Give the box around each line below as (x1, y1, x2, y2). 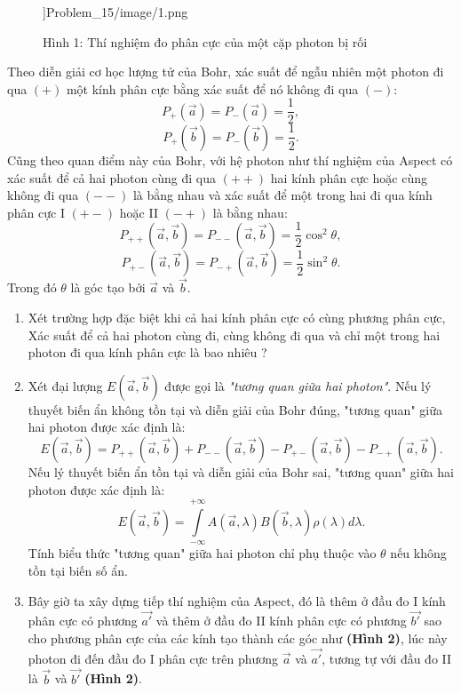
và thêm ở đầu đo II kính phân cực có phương (155, 611, 407, 630)
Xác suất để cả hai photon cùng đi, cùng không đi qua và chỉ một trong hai (28, 325, 441, 344)
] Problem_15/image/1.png (43, 3, 188, 20)
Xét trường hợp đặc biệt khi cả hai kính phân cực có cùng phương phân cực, (28, 308, 446, 327)
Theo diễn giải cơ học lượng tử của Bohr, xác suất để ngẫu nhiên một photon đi (7, 62, 444, 81)
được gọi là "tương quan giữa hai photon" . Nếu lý (164, 376, 432, 394)
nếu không (390, 544, 447, 562)
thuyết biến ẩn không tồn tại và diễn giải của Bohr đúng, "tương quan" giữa (28, 400, 442, 418)
